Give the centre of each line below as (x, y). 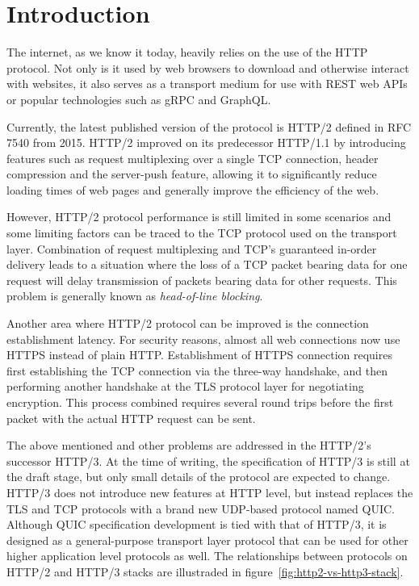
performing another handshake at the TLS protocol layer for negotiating (185, 386)
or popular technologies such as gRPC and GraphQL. (139, 99)
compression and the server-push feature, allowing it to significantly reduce (192, 174)
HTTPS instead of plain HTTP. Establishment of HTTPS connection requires (199, 355)
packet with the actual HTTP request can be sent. (131, 418)
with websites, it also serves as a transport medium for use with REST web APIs (207, 84)
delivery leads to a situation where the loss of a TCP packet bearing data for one (207, 264)
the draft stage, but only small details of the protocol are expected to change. (199, 477)
